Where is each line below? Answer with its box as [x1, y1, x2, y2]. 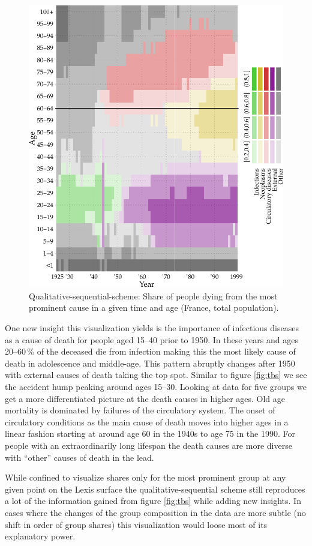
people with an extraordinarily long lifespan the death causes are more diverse [5, 439, 292, 451]
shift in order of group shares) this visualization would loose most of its [5, 518, 268, 530]
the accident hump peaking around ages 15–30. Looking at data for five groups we [5, 380, 307, 392]
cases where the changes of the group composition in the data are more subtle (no [5, 506, 306, 518]
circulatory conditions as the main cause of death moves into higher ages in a [5, 415, 289, 428]
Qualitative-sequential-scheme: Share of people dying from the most [29, 289, 278, 302]
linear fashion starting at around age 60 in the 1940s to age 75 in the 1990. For [5, 427, 295, 440]
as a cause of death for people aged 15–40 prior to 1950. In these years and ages [5, 333, 298, 346]
